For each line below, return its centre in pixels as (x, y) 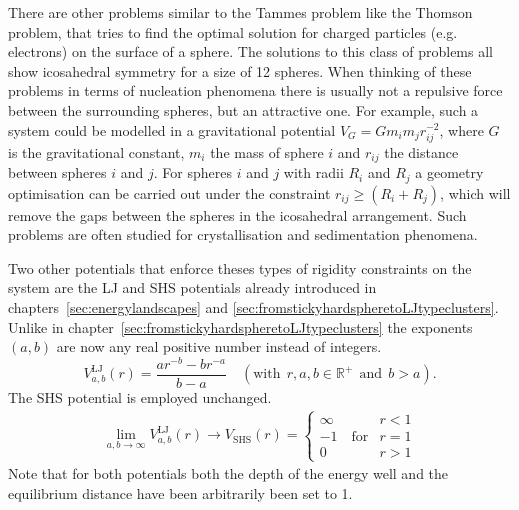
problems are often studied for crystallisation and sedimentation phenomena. (243, 234)
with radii (313, 172)
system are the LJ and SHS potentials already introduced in (192, 287)
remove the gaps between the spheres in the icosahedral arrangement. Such (237, 214)
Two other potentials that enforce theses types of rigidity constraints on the (240, 267)
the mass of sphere (267, 151)
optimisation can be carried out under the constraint (169, 192)
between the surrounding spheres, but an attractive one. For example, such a (243, 109)
